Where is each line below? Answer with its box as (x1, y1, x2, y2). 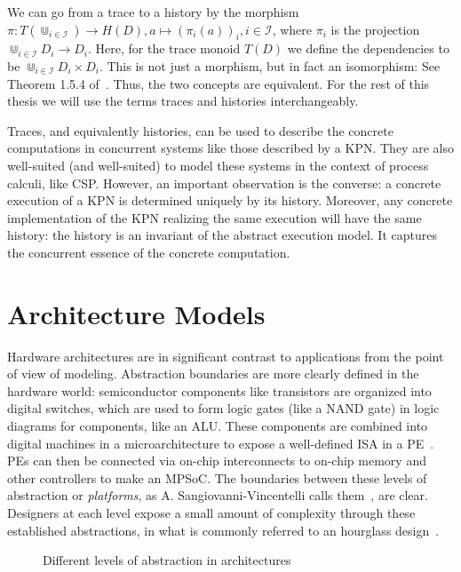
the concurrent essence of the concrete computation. (7, 242, 290, 261)
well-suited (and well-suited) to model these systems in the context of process (7, 155, 429, 174)
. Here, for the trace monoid (88, 39, 241, 58)
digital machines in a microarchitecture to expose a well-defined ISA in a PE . (7, 433, 434, 452)
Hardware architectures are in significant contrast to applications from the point (7, 346, 444, 365)
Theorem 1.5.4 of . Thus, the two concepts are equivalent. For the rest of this (7, 74, 430, 92)
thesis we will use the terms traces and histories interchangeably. (7, 91, 359, 110)
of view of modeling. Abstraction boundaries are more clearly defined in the (7, 364, 419, 383)
